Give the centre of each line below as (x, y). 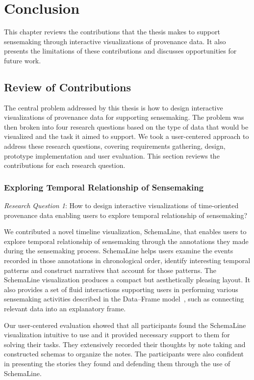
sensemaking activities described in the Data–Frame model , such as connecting (124, 299)
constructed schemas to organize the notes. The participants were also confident (124, 354)
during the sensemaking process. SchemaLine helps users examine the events (119, 251)
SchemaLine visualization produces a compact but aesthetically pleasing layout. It (127, 280)
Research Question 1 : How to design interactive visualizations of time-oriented (121, 205)
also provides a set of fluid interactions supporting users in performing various (121, 289)
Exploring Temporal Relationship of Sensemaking (104, 187)
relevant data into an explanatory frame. (65, 309)
